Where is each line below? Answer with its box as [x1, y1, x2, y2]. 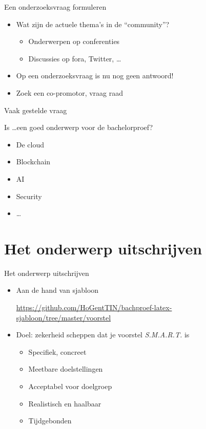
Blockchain [16, 156, 51, 167]
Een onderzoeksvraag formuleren [4, 2, 107, 12]
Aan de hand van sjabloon [16, 285, 99, 295]
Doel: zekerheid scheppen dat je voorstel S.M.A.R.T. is [16, 329, 190, 340]
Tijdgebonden [28, 415, 72, 426]
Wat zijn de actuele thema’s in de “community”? [16, 18, 170, 29]
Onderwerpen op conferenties [28, 36, 120, 47]
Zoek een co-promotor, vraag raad [16, 87, 123, 98]
